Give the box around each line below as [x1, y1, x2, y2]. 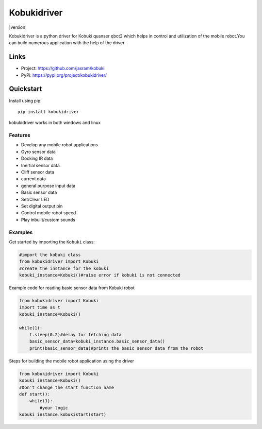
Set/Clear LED [21, 196, 49, 202]
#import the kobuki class [19, 252, 81, 257]
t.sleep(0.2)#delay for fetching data [29, 332, 122, 337]
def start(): [19, 391, 50, 397]
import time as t [19, 305, 61, 310]
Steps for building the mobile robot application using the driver [9, 358, 134, 364]
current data [21, 176, 46, 182]
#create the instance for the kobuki [19, 265, 109, 271]
